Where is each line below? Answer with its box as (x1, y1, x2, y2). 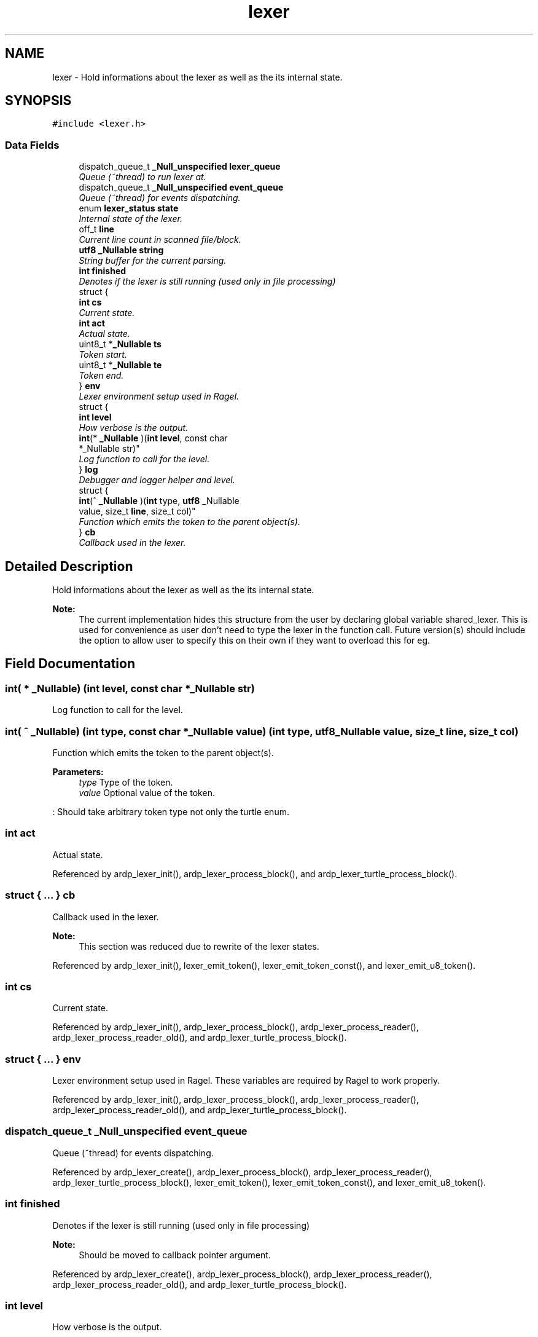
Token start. (79, 349, 127, 360)
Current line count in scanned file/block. (79, 234, 241, 245)
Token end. (79, 370, 124, 381)
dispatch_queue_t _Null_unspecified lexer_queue (79, 161, 281, 172)
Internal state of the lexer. (79, 213, 182, 224)
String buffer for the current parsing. (79, 255, 227, 266)
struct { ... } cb (5, 889, 76, 902)
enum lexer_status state (79, 203, 179, 214)
